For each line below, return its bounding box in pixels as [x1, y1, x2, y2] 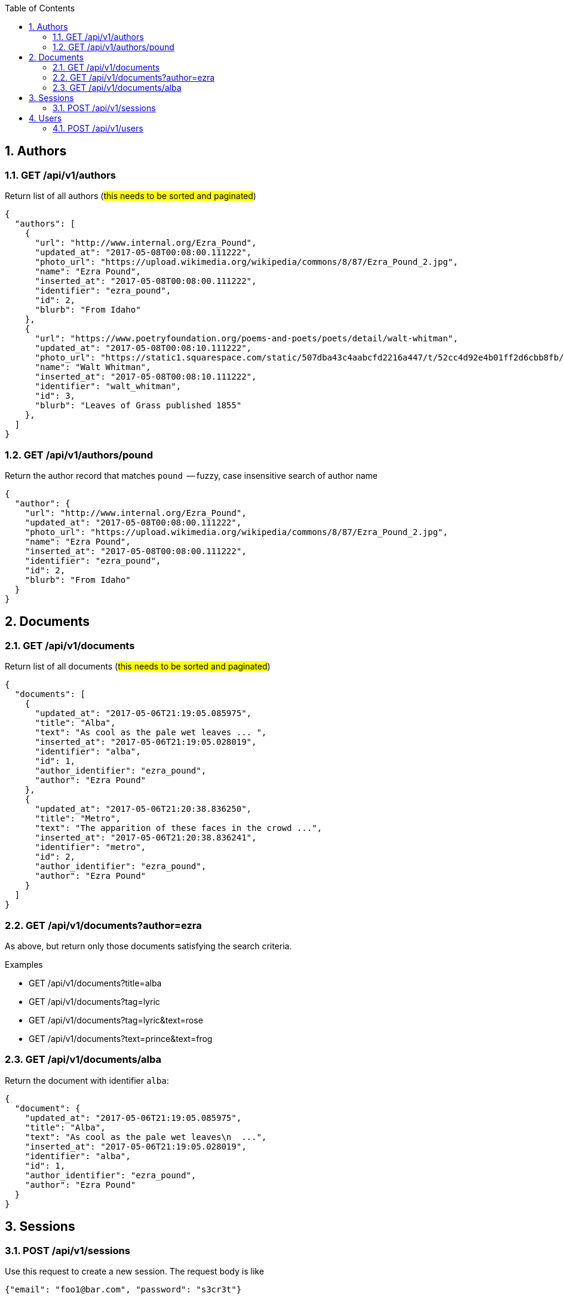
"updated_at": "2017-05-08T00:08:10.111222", [35, 343, 252, 353]
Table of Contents [5, 3, 75, 13]
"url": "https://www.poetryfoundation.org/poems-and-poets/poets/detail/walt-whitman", [35, 334, 458, 344]
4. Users [29, 113, 62, 123]
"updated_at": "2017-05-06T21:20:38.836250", [35, 804, 252, 814]
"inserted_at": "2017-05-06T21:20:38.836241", [35, 833, 257, 843]
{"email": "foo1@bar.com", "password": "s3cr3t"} [5, 1284, 242, 1294]
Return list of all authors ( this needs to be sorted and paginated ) [5, 191, 256, 201]
